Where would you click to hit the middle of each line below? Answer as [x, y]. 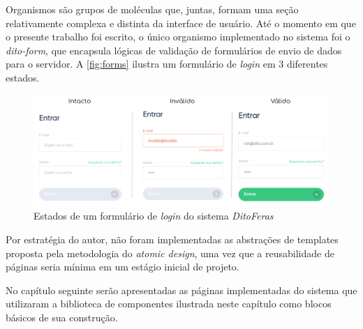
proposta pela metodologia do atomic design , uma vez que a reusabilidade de [170, 253]
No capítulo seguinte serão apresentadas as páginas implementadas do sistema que [181, 290]
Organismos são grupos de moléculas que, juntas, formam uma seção [152, 9]
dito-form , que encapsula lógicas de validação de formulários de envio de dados [174, 50]
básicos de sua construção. [62, 317]
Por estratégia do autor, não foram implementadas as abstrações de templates [172, 239]
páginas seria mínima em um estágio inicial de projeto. [123, 267]
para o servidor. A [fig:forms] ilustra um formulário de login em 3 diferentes [167, 64]
